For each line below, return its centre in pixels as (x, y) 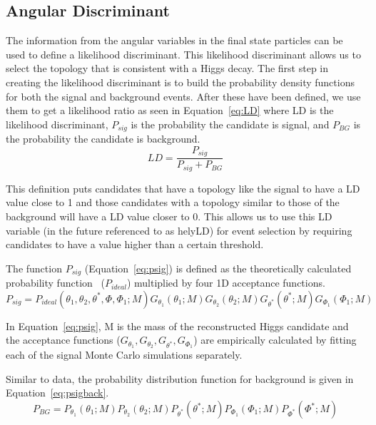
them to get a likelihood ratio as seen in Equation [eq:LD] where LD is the (170, 110)
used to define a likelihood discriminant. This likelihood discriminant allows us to (183, 54)
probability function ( (55, 283)
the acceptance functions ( (63, 340)
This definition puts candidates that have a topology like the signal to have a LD (183, 188)
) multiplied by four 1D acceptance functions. (226, 283)
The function (34, 268)
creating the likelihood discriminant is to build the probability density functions (180, 82)
